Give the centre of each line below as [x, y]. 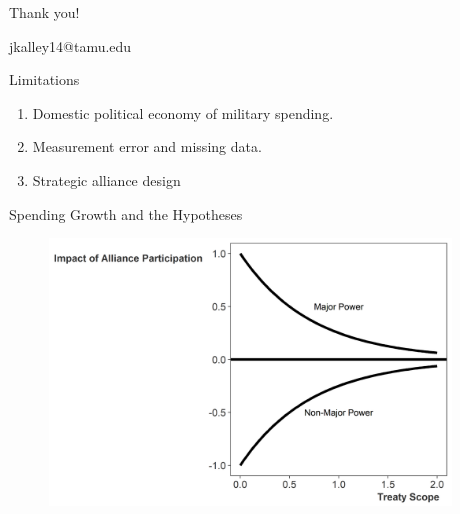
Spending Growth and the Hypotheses [126, 213]
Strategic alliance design [106, 179]
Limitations [44, 79]
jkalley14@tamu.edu [70, 45]
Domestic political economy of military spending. [183, 112]
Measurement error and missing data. [147, 146]
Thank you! [44, 12]
